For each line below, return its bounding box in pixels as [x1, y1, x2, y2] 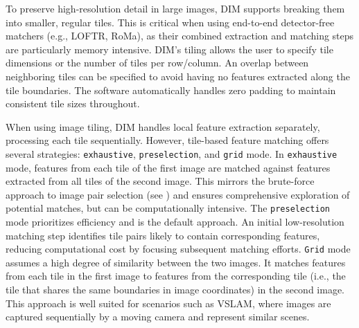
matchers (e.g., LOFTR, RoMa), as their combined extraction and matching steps [6, 28, 354, 43]
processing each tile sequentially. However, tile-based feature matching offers [6, 133, 329, 147]
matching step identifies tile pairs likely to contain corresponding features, [6, 228, 320, 242]
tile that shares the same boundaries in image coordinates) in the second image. [6, 282, 344, 297]
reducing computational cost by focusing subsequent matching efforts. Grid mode [6, 242, 351, 256]
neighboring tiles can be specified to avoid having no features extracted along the [6, 69, 350, 83]
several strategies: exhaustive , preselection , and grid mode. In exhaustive [6, 146, 338, 161]
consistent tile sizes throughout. [6, 96, 140, 111]
